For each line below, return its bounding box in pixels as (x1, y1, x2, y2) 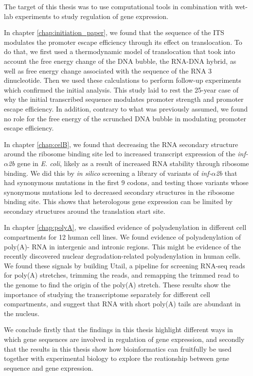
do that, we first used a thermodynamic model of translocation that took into (4, 46, 235, 56)
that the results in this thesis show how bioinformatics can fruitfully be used (4, 343, 232, 354)
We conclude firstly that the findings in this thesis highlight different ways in (4, 324, 233, 335)
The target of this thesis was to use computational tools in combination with (4, 1, 233, 11)
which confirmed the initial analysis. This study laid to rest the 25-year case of (4, 84, 239, 94)
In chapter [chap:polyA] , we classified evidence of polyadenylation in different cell (4, 222, 247, 232)
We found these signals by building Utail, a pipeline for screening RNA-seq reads (4, 260, 245, 270)
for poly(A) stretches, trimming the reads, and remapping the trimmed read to (4, 270, 239, 280)
